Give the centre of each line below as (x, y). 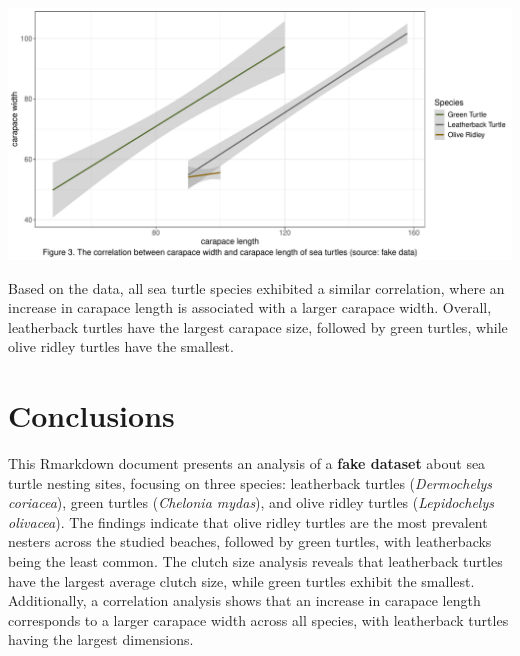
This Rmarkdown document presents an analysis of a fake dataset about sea (247, 463)
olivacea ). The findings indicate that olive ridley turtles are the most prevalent (248, 521)
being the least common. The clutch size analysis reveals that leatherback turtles (255, 561)
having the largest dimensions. (101, 639)
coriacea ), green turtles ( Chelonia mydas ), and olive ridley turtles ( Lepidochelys (251, 502)
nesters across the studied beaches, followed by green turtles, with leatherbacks (250, 541)
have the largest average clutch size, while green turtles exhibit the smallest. (241, 580)
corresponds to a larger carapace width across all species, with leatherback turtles (258, 619)
